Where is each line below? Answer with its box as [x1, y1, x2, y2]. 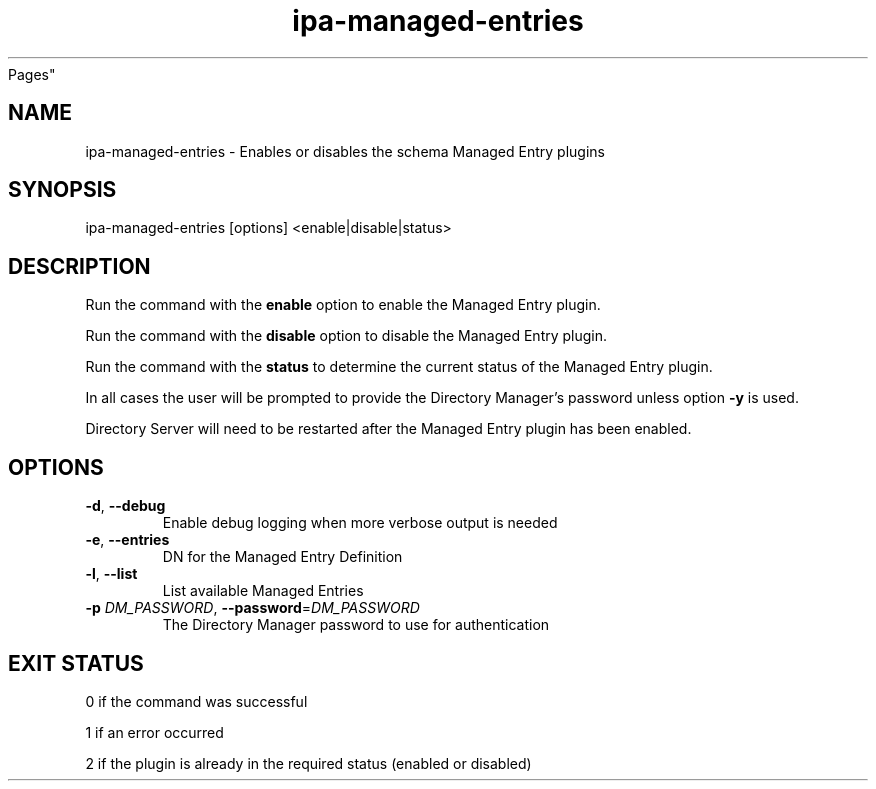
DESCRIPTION [8, 253, 151, 279]
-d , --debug [85, 497, 166, 515]
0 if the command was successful [85, 692, 308, 710]
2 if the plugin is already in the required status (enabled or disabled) [85, 754, 532, 772]
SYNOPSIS [8, 177, 117, 203]
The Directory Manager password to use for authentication [162, 616, 550, 634]
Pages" [8, 65, 56, 83]
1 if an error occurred [85, 723, 224, 741]
